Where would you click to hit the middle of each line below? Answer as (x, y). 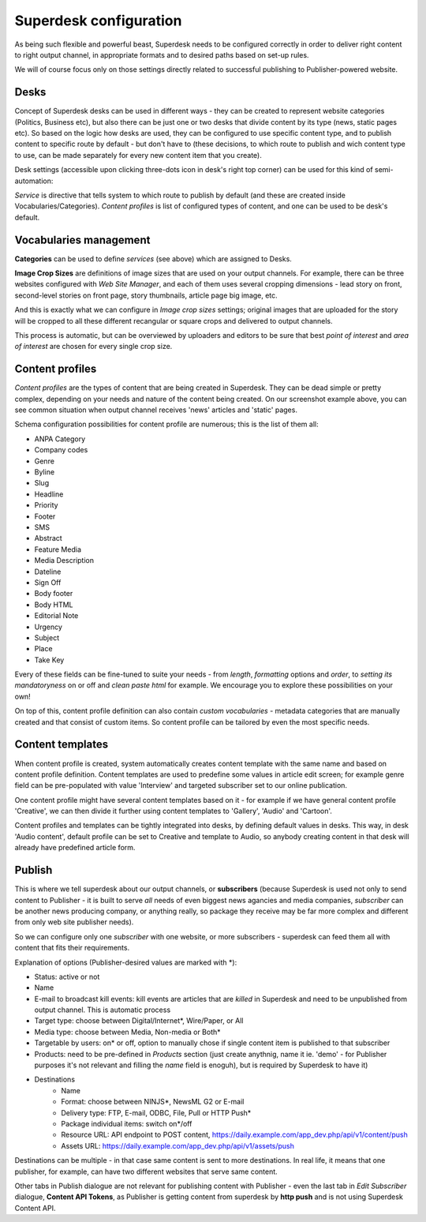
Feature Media (58, 549)
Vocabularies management (82, 240)
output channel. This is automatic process (103, 1010)
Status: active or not (67, 976)
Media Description (64, 560)
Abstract (48, 538)
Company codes (61, 450)
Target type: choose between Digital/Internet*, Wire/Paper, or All (139, 1021)
